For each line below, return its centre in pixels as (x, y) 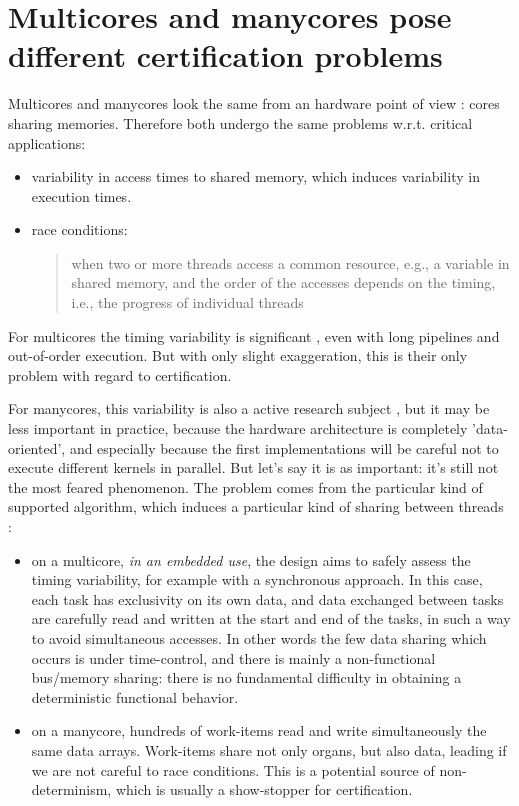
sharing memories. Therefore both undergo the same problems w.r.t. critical (240, 122)
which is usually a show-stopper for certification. (264, 789)
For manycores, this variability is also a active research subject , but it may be (249, 408)
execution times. (81, 195)
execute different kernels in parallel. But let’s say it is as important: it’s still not (253, 467)
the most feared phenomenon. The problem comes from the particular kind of (245, 486)
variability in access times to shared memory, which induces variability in (255, 176)
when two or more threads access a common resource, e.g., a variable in (290, 262)
